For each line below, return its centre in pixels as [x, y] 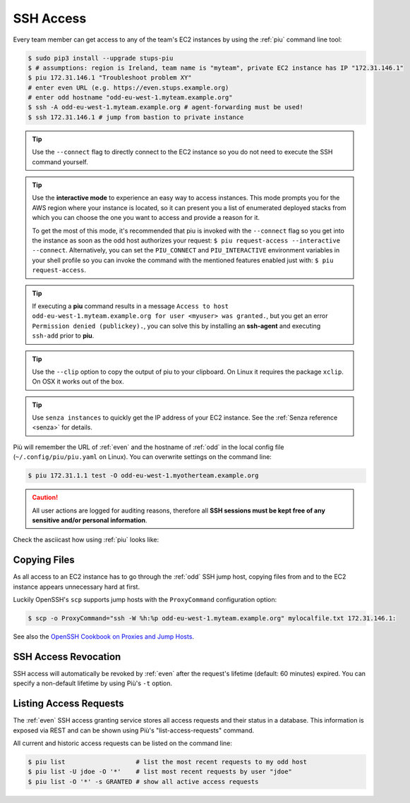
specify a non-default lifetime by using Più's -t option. [93, 683]
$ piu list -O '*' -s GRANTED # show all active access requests [143, 781]
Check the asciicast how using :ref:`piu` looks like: [86, 540]
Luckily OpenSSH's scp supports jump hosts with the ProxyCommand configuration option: [145, 600]
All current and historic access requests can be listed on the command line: [123, 743]
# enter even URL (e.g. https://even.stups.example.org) [128, 87]
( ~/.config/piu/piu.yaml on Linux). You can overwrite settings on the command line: [142, 457]
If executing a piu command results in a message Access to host [131, 306]
